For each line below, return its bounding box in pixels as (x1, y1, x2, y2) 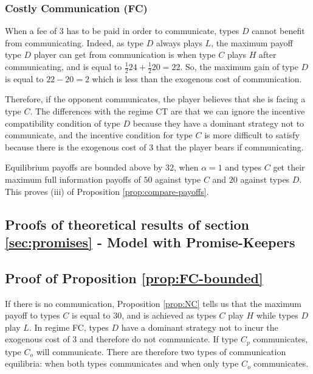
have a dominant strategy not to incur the (121, 320, 278, 333)
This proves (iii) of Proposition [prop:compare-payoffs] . (5, 185, 209, 197)
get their (273, 161, 305, 174)
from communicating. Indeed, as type (5, 36, 144, 49)
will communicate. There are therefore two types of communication (36, 345, 286, 358)
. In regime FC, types (29, 320, 109, 333)
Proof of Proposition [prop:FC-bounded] (5, 268, 263, 287)
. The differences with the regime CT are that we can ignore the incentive (30, 105, 305, 118)
